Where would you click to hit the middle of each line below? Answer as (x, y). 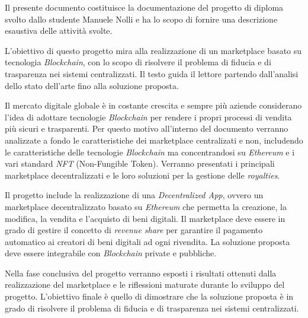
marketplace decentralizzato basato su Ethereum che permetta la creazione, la (146, 206)
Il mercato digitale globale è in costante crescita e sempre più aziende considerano (153, 105)
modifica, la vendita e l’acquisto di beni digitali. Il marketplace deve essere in (145, 218)
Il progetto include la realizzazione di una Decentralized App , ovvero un (134, 195)
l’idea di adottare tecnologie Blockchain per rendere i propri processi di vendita (148, 117)
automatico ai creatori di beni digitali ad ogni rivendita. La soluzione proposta (147, 241)
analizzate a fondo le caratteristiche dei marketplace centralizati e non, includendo (154, 140)
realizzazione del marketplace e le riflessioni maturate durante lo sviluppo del (145, 284)
